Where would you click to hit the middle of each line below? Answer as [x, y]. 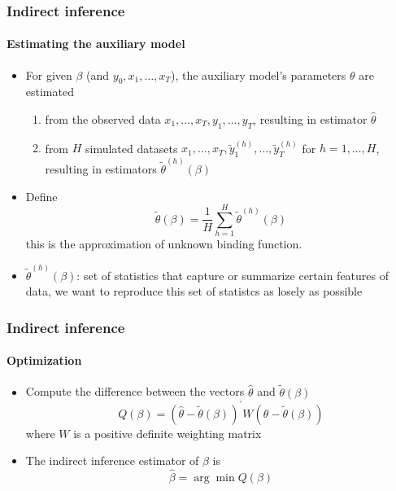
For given [49, 75]
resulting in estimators [101, 168]
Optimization [44, 360]
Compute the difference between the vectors [135, 391]
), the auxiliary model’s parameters [258, 75]
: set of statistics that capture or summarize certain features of [233, 275]
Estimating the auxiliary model [96, 44]
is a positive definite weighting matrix [168, 433]
